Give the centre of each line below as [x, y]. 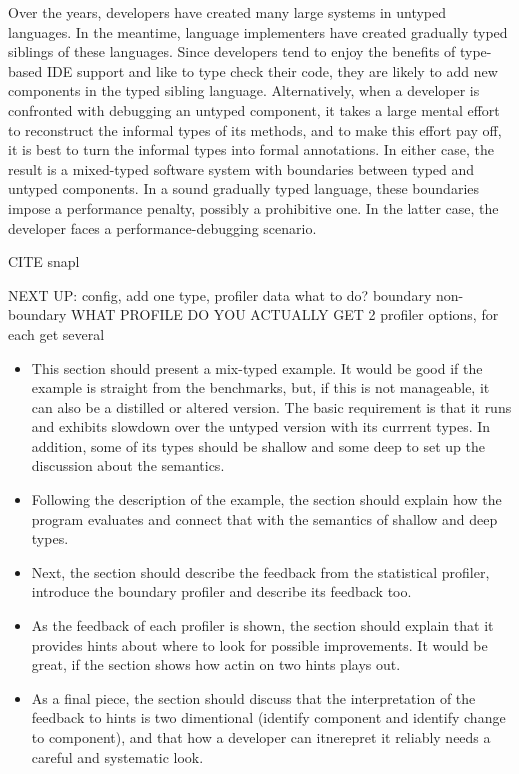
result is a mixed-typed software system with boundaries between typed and [241, 168]
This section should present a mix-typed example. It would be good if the [257, 367]
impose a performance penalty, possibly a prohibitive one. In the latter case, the [253, 207]
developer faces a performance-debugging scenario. [162, 227]
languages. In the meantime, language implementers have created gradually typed [258, 31]
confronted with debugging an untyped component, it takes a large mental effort [254, 109]
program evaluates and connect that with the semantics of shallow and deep [264, 518]
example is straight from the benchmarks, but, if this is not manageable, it [260, 387]
